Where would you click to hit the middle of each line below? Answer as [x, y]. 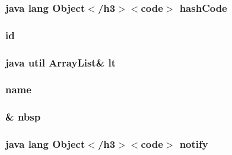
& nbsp [23, 117]
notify [194, 144]
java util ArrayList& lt [61, 62]
